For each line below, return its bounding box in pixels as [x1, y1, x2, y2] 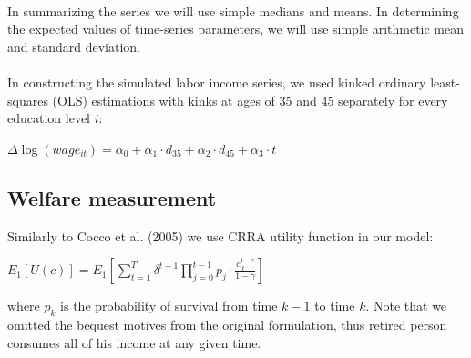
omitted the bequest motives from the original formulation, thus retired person [7, 314, 447, 333]
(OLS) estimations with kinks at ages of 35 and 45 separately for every [52, 90, 448, 109]
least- [430, 72, 460, 91]
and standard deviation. [7, 36, 140, 56]
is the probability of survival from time [60, 296, 278, 315]
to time [314, 296, 355, 315]
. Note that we [365, 296, 447, 315]
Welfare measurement [7, 183, 217, 211]
